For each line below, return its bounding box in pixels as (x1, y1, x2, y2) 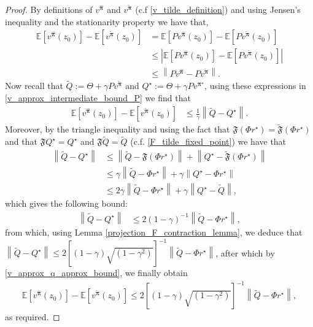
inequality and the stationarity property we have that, (5, 15, 209, 28)
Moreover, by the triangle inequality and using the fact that (5, 123, 230, 136)
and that (5, 135, 37, 148)
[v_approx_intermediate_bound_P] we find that (5, 91, 191, 104)
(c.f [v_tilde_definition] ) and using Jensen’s (135, 3, 301, 15)
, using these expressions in (204, 79, 306, 92)
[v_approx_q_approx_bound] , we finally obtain (5, 266, 188, 279)
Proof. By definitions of (5, 3, 93, 15)
